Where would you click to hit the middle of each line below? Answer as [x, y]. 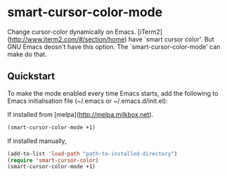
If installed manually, [37, 141]
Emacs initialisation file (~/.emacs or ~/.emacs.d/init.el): [87, 101]
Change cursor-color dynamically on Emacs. [72, 32]
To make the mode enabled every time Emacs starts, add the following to [113, 93]
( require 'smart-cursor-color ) [53, 160]
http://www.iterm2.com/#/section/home [67, 39]
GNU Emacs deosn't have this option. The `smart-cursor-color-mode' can [114, 46]
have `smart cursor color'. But [171, 39]
